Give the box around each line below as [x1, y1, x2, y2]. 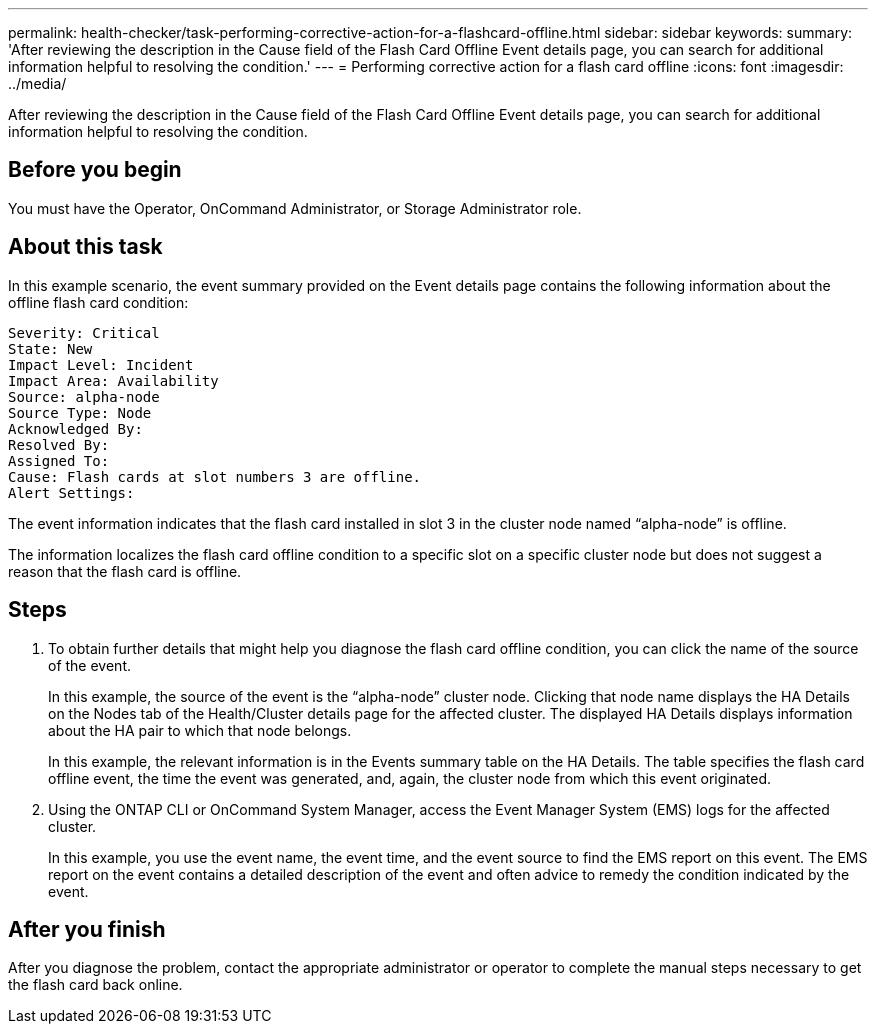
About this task [8, 234, 163, 260]
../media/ [8, 75, 67, 92]
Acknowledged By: [8, 420, 143, 437]
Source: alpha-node [8, 388, 160, 405]
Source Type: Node [8, 404, 152, 421]
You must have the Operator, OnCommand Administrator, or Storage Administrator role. [8, 199, 582, 217]
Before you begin [8, 157, 182, 183]
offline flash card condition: [8, 293, 189, 311]
